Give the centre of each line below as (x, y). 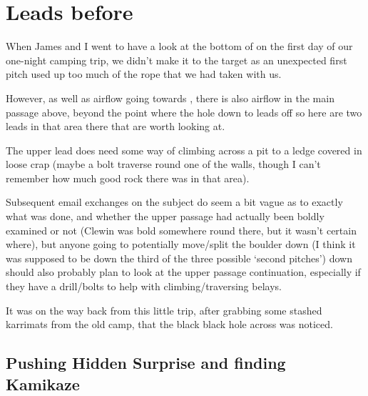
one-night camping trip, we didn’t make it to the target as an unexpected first (177, 60)
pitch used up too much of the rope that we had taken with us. (144, 74)
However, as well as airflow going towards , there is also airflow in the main (170, 98)
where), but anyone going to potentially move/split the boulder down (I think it (181, 244)
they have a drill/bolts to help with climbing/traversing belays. (144, 286)
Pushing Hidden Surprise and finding (146, 363)
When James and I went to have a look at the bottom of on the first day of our (179, 46)
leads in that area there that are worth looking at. (116, 126)
